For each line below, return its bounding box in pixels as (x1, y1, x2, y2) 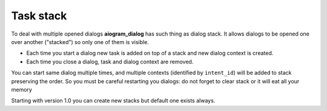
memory (11, 86, 33, 93)
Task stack (11, 9, 67, 22)
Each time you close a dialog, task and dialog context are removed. (26, 58, 194, 65)
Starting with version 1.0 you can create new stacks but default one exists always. (11, 97, 216, 104)
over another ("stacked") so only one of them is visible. (11, 38, 150, 45)
